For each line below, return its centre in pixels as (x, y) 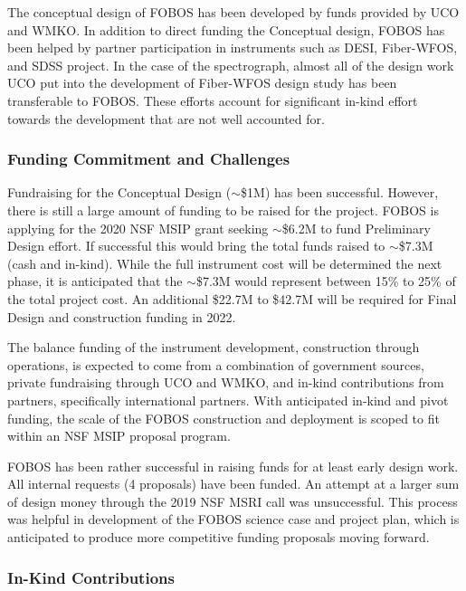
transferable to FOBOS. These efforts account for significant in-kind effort (213, 100)
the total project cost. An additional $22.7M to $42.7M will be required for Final (232, 298)
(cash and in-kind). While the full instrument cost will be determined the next (225, 263)
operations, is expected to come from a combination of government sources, (216, 364)
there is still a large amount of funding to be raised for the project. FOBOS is (223, 210)
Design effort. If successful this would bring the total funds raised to (196, 246)
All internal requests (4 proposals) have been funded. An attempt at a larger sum (233, 484)
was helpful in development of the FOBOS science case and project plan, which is (233, 519)
